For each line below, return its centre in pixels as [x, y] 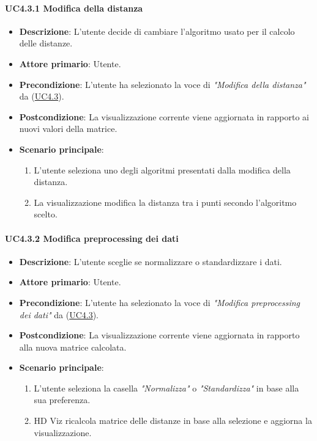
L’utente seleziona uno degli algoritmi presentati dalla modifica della [162, 169]
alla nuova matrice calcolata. [73, 347]
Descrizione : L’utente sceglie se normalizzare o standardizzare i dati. [151, 261]
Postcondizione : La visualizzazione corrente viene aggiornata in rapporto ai [164, 116]
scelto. [46, 214]
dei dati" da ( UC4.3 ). [59, 314]
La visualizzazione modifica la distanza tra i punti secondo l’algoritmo [165, 202]
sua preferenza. [62, 400]
